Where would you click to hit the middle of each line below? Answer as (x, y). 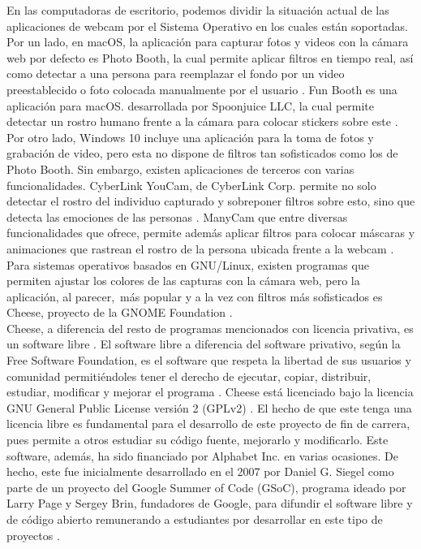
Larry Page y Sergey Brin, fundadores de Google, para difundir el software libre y (210, 503)
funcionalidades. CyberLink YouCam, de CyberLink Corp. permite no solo (191, 185)
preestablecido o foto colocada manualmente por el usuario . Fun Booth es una (202, 89)
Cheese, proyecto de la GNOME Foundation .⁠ (120, 312)
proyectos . (33, 535)
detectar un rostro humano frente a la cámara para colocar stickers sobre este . (202, 121)
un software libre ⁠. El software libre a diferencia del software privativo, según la (204, 344)
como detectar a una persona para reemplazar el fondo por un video (176, 73)
